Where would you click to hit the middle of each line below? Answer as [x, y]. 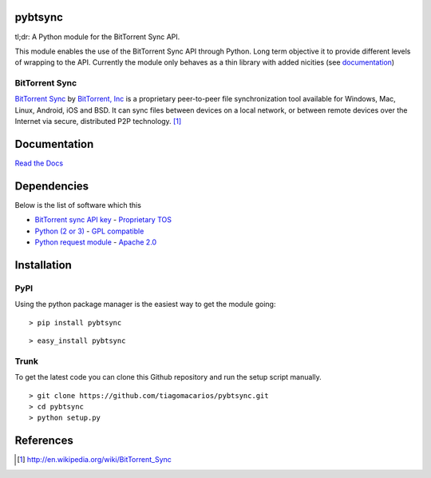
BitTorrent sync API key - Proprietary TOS [103, 220]
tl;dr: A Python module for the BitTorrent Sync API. [97, 37]
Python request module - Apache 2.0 [96, 242]
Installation [43, 265]
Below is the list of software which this [78, 205]
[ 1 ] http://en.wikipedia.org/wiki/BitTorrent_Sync [94, 460]
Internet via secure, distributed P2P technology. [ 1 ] [98, 121]
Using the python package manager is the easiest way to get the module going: [145, 305]
